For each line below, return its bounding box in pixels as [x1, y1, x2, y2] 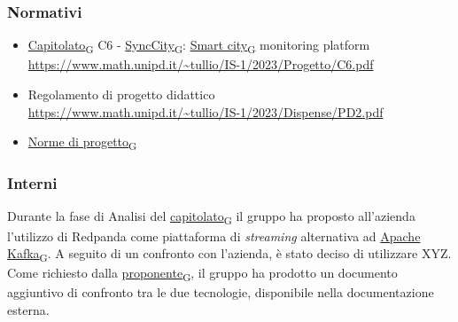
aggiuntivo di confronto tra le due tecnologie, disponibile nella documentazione [7, 283, 434, 302]
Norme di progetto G [27, 132, 137, 153]
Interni [7, 172, 58, 194]
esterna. [7, 301, 50, 319]
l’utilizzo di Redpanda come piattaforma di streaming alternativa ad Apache [7, 226, 421, 245]
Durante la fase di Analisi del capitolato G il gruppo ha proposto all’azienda [7, 207, 415, 228]
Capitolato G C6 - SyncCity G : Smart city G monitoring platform [27, 35, 370, 57]
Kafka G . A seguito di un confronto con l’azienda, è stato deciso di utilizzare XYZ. [7, 244, 452, 264]
